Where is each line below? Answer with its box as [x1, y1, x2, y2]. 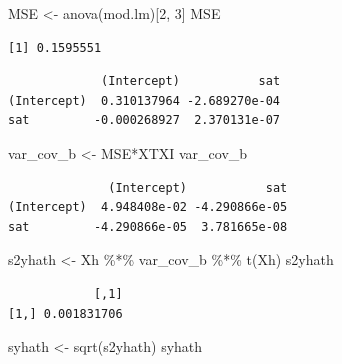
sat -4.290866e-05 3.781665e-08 [8, 219, 288, 234]
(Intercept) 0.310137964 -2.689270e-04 [8, 93, 281, 108]
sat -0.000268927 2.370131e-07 [8, 113, 281, 128]
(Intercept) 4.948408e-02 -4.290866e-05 [8, 200, 288, 215]
